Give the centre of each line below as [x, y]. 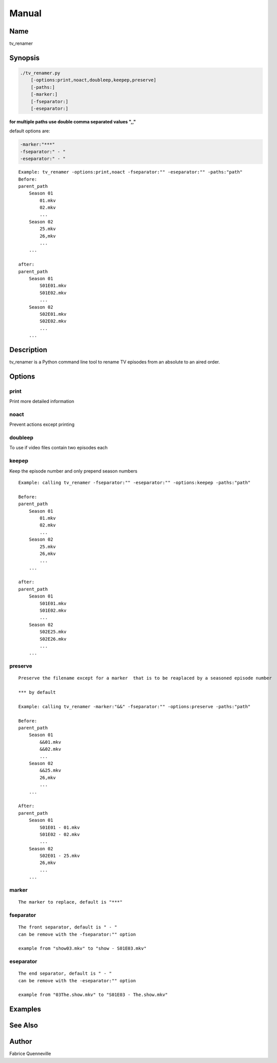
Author [21, 1041]
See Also [24, 1025]
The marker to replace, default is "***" [70, 902]
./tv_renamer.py [40, 73]
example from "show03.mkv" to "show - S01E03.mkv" [83, 949]
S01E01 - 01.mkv [60, 827]
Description [28, 350]
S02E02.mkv [53, 321]
